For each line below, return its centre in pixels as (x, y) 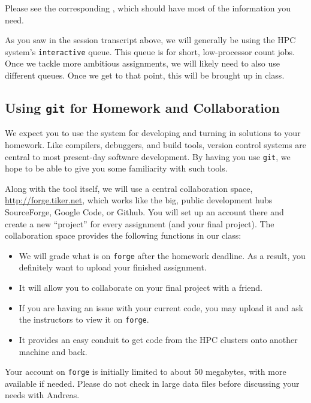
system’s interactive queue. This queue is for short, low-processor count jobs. (150, 51)
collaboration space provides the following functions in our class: (123, 235)
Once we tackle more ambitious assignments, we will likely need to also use (142, 63)
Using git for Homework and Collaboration (142, 108)
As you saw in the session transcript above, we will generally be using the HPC (150, 40)
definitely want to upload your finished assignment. (113, 267)
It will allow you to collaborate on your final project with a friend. (141, 288)
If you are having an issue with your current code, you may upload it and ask (161, 307)
